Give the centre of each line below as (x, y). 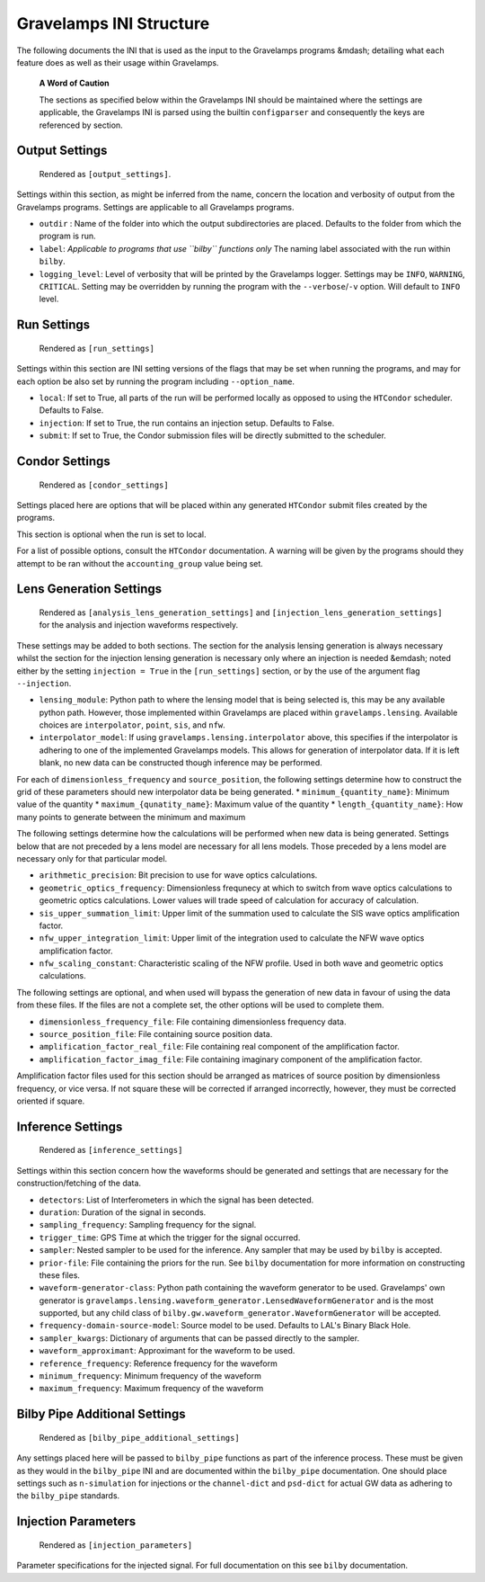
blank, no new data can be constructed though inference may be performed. (181, 763)
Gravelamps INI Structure (113, 23)
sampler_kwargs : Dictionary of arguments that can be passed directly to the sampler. (199, 1338)
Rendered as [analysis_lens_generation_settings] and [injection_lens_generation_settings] (241, 612)
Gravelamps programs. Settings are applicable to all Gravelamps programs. (155, 207)
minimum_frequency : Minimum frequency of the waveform (150, 1376)
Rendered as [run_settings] (97, 348)
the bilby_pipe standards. (68, 1496)
